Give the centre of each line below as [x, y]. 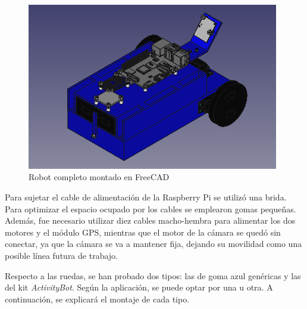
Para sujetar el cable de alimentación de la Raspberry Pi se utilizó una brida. [146, 197]
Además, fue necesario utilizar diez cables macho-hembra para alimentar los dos [150, 220]
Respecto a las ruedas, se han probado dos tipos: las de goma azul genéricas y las [153, 275]
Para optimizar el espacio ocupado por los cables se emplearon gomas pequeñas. [151, 208]
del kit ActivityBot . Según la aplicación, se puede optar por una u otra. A [139, 287]
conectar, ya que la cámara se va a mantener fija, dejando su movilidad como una [153, 244]
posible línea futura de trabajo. [61, 255]
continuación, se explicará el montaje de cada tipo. [97, 299]
